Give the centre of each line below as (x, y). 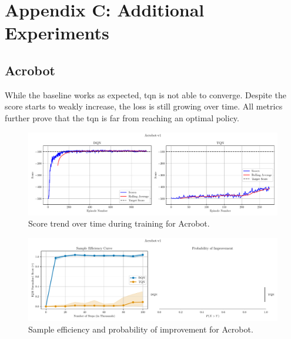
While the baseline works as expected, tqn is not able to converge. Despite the (145, 94)
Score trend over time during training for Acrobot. (119, 223)
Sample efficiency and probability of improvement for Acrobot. (141, 329)
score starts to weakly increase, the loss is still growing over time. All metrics (144, 106)
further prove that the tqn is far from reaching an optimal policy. (122, 117)
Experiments (57, 33)
